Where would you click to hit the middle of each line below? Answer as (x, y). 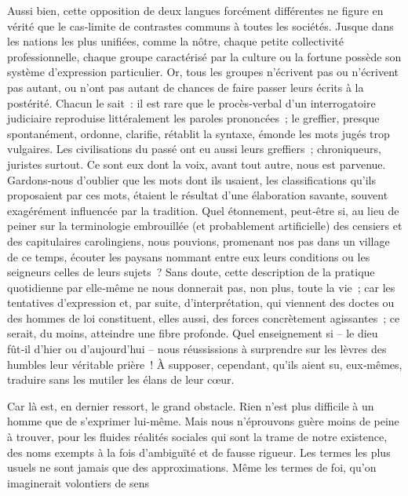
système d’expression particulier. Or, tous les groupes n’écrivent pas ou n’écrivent (203, 72)
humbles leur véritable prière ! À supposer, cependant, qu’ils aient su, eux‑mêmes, (205, 364)
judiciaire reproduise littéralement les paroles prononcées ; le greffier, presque (193, 118)
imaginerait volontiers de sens (78, 482)
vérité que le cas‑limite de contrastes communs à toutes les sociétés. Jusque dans (200, 26)
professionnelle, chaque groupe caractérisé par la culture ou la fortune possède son (204, 56)
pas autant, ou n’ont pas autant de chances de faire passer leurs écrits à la (186, 87)
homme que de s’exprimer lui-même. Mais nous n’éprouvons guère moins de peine (203, 421)
